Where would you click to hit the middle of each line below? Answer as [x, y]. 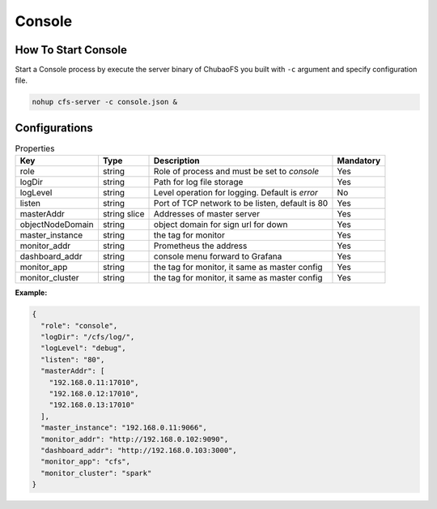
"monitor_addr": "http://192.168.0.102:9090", [135, 439]
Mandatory [359, 160]
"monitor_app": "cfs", [86, 462]
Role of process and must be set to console [237, 172]
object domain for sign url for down [221, 225]
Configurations [54, 128]
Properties [35, 148]
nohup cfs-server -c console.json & [105, 102]
